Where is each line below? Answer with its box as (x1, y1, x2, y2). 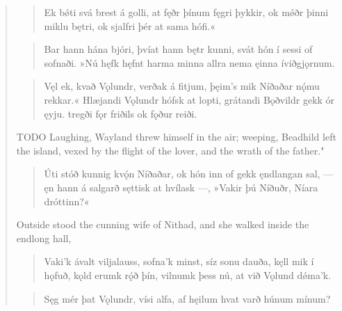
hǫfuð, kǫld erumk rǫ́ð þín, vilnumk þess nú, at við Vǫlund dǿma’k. (44, 267, 332, 282)
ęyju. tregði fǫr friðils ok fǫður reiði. (44, 106, 197, 120)
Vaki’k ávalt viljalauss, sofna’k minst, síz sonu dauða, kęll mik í (44, 254, 314, 269)
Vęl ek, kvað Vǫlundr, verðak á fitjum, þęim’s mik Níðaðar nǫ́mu (44, 79, 320, 93)
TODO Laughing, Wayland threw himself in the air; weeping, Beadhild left (16, 129, 336, 144)
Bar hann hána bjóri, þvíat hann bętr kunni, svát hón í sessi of (44, 42, 313, 56)
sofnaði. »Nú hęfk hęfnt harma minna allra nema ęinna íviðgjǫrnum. (44, 55, 335, 70)
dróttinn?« (44, 193, 90, 208)
